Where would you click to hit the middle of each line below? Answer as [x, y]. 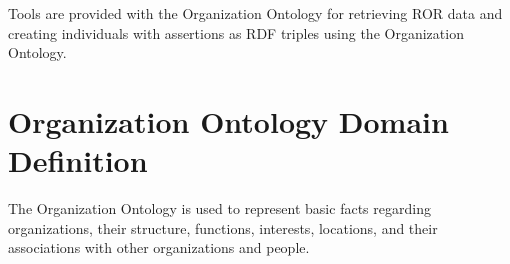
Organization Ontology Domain [228, 120]
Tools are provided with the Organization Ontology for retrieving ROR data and [255, 13]
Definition [78, 160]
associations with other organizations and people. [159, 247]
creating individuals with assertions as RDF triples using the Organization [236, 32]
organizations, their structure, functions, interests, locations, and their [223, 227]
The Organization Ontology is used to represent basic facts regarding [219, 208]
